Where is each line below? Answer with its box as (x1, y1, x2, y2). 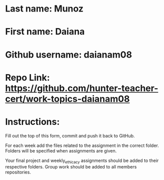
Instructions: (5, 116, 60, 127)
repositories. (5, 169, 31, 175)
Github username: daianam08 (5, 49, 132, 60)
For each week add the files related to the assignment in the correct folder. (5, 142, 159, 148)
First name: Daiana (5, 26, 85, 38)
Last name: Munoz (5, 3, 84, 15)
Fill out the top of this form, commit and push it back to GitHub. (5, 132, 135, 138)
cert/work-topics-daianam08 (5, 93, 130, 104)
